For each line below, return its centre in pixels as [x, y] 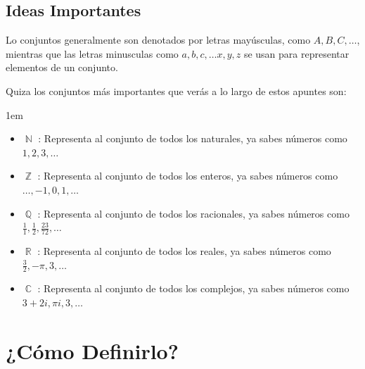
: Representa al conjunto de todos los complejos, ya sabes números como [193, 288]
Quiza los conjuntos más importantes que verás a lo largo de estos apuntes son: [176, 90]
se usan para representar [296, 53]
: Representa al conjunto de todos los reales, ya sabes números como [184, 250]
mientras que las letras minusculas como [92, 53]
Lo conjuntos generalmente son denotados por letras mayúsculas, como [158, 40]
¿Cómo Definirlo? [92, 350]
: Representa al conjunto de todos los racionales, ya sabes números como [193, 213]
